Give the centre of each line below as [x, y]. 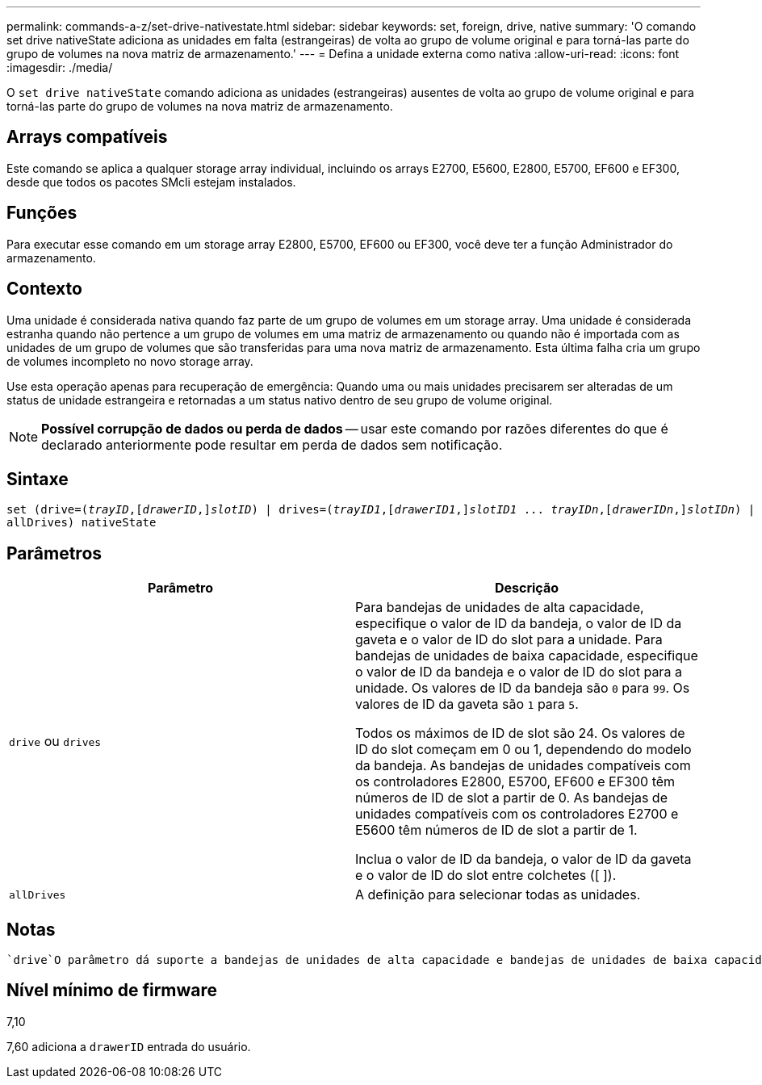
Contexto [44, 289]
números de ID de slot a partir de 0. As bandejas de [511, 798]
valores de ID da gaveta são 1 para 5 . [467, 704]
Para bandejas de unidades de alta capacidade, [500, 607]
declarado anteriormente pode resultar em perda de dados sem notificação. [272, 444]
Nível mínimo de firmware [112, 991]
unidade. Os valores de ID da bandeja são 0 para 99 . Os [523, 688]
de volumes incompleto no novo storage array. [130, 361]
